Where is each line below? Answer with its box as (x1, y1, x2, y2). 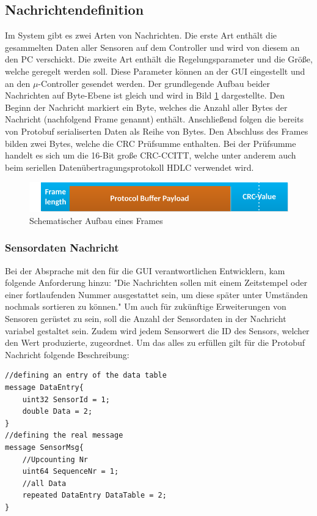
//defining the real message (5, 431, 123, 440)
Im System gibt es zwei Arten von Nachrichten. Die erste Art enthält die (5, 29, 277, 42)
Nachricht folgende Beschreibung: (5, 348, 129, 361)
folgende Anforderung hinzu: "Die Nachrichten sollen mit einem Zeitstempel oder (5, 276, 307, 289)
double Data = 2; (22, 407, 93, 416)
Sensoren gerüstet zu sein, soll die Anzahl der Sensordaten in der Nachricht (5, 312, 286, 324)
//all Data (22, 479, 67, 488)
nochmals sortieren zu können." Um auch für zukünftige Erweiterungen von (5, 300, 286, 313)
